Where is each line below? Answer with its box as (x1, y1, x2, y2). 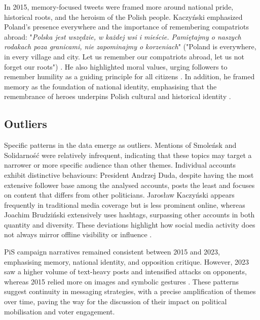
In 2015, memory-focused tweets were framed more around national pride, (4, 2, 234, 12)
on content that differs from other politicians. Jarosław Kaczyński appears (4, 189, 235, 200)
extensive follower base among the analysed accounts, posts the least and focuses (4, 179, 255, 190)
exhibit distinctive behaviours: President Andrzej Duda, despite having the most (4, 169, 254, 180)
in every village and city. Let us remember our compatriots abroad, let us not (4, 51, 244, 61)
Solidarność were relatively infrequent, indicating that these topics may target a (4, 149, 252, 160)
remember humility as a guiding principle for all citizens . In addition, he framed (4, 71, 255, 82)
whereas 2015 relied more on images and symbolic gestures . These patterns (4, 276, 239, 286)
